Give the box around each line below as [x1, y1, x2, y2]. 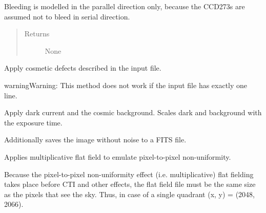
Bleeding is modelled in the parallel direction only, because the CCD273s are [4, 1, 245, 11]
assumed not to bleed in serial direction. [4, 11, 130, 22]
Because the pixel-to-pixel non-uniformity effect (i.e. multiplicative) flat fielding [4, 168, 254, 179]
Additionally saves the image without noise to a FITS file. [4, 134, 187, 145]
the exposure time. [4, 117, 63, 127]
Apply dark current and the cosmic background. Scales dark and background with [4, 107, 262, 118]
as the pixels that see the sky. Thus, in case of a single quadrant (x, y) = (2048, [4, 188, 255, 199]
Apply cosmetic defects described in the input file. [4, 62, 161, 73]
